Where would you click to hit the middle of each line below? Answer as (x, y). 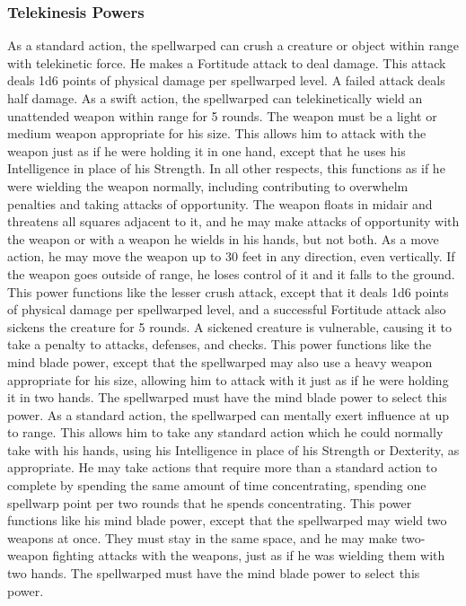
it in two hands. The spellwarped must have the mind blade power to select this (227, 397)
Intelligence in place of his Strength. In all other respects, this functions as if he (226, 168)
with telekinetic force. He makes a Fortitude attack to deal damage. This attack (227, 62)
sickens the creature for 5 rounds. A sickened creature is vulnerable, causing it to (229, 326)
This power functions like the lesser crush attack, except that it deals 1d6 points (228, 291)
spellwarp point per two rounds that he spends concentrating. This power (210, 502)
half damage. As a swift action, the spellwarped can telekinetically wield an (215, 98)
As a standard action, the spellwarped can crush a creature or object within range (233, 45)
